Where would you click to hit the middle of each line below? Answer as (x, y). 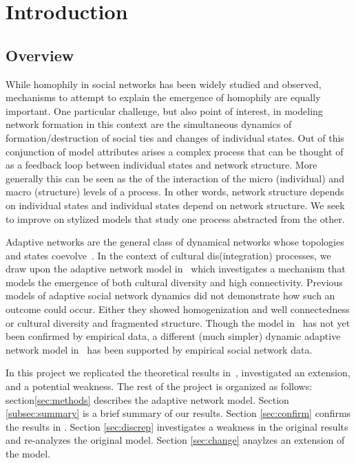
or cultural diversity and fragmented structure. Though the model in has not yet (178, 322)
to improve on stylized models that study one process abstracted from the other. (175, 218)
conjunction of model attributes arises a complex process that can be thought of (175, 151)
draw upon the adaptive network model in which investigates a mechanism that (176, 269)
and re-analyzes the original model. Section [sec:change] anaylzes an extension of (175, 440)
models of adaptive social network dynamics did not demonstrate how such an (170, 295)
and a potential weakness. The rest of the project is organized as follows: (159, 386)
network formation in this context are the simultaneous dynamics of (149, 124)
